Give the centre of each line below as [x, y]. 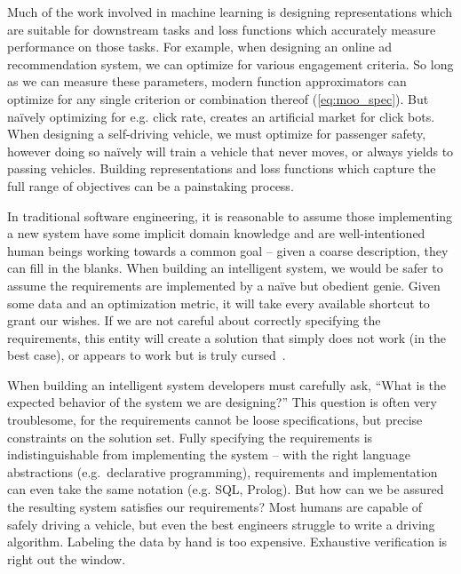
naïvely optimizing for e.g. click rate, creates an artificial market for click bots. [221, 116]
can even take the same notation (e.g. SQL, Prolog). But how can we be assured [226, 489]
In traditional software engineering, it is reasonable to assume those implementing [230, 215]
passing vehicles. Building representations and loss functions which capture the [222, 168]
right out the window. [67, 558]
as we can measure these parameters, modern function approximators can [207, 81]
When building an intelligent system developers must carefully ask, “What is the [227, 384]
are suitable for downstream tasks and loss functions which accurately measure [222, 29]
